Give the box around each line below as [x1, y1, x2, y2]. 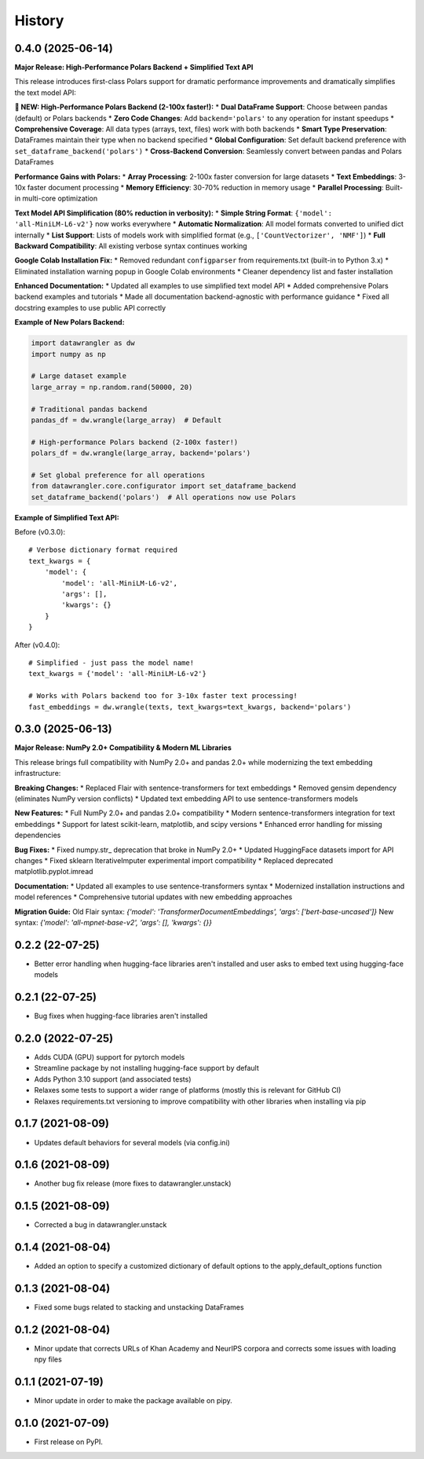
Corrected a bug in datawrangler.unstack [34, 1220, 167, 1229]
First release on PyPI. [34, 1437, 104, 1446]
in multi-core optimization [14, 193, 98, 204]
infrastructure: [14, 769, 61, 778]
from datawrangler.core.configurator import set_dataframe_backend [31, 482, 297, 491]
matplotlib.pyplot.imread [14, 867, 93, 877]
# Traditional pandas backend [31, 405, 148, 413]
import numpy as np [31, 350, 106, 358]
